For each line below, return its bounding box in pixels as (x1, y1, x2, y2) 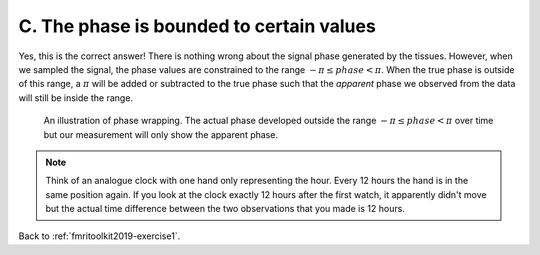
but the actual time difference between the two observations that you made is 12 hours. (45, 203, 405, 215)
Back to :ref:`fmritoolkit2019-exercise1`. (18, 230, 181, 242)
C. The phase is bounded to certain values (18, 15, 377, 37)
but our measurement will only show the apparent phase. (43, 128, 279, 140)
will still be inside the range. (18, 91, 134, 104)
